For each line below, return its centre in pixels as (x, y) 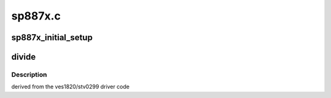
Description (29, 74)
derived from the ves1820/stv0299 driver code (70, 87)
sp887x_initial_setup (52, 37)
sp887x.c (36, 16)
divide (24, 57)
